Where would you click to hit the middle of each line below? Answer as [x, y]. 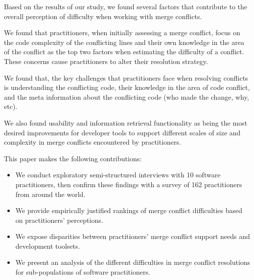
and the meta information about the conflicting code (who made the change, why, [127, 97]
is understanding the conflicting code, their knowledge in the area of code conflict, [127, 87]
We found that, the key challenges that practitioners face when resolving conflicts [126, 77]
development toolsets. [48, 246]
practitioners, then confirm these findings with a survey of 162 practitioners [129, 184]
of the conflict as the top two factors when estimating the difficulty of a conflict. [124, 52]
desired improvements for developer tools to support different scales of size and [122, 132]
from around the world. [50, 194]
